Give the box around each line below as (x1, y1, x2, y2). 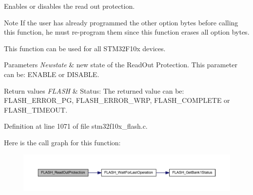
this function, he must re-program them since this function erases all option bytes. (4, 27, 250, 37)
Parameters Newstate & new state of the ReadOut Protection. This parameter (4, 59, 237, 70)
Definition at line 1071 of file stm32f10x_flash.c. (4, 121, 148, 131)
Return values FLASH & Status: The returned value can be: (4, 85, 184, 96)
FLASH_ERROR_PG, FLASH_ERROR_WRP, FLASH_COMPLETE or (4, 95, 230, 105)
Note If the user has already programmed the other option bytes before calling (4, 17, 238, 27)
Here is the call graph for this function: (4, 137, 121, 147)
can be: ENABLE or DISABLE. (4, 69, 99, 79)
